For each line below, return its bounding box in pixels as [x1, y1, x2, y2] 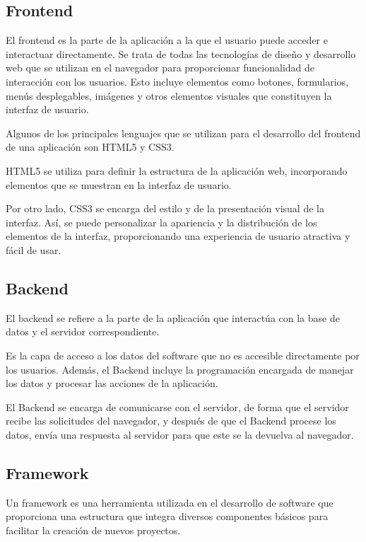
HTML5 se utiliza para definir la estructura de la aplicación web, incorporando [6, 163, 348, 178]
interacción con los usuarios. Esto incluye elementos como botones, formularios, [6, 74, 349, 88]
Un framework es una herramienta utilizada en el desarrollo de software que [6, 495, 333, 509]
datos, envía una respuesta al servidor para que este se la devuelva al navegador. [6, 427, 354, 442]
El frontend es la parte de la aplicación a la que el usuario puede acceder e [6, 33, 328, 47]
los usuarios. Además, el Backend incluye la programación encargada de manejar [6, 362, 354, 376]
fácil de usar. [6, 242, 61, 257]
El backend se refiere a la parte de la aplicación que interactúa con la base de [6, 310, 340, 325]
